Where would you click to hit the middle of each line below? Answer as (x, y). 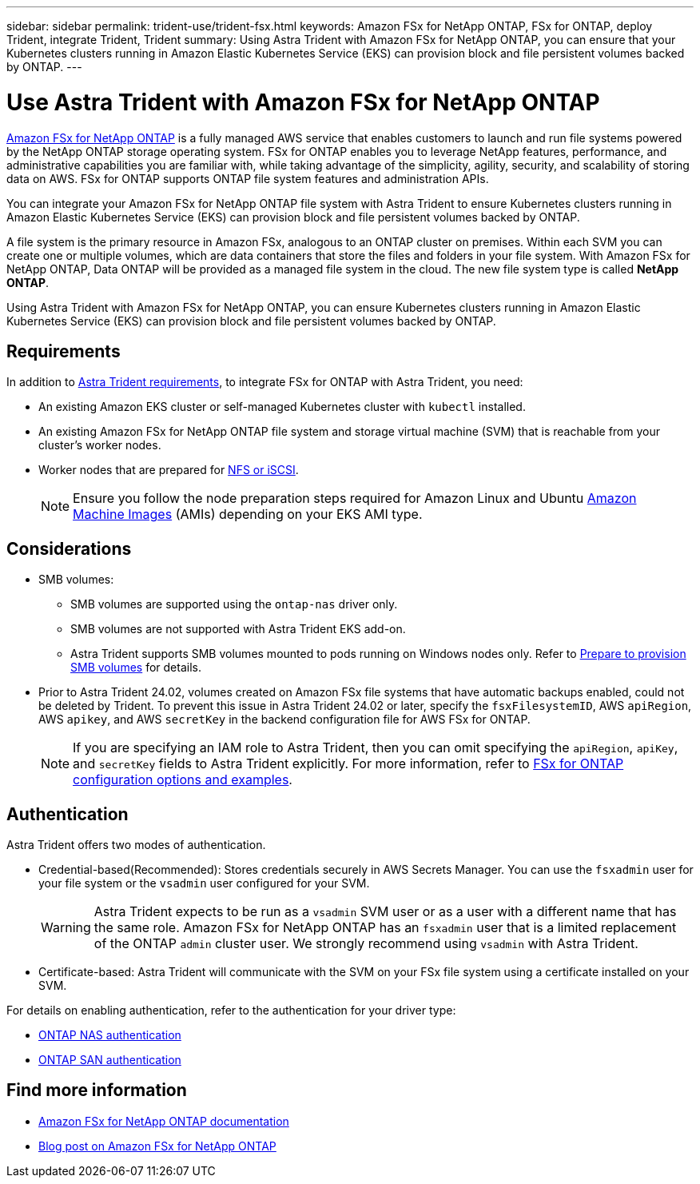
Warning (66, 928)
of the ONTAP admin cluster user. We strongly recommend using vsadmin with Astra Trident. (366, 944)
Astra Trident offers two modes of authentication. (136, 845)
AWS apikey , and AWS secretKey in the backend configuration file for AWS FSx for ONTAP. (284, 720)
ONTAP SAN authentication (110, 1060)
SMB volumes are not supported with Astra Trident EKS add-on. (238, 629)
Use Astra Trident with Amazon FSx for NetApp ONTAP (303, 102)
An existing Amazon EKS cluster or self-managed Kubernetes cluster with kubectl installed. (282, 407)
